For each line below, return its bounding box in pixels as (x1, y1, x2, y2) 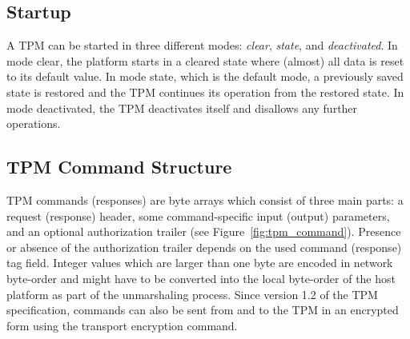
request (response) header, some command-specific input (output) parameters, (6, 207, 390, 224)
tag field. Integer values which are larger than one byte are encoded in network (6, 254, 393, 271)
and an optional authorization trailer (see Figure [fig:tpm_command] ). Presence (6, 223, 401, 240)
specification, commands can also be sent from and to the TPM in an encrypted (6, 301, 399, 318)
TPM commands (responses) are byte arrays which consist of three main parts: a (6, 191, 404, 208)
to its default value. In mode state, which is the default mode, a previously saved (6, 68, 404, 85)
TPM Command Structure (6, 154, 232, 179)
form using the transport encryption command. (6, 317, 238, 333)
